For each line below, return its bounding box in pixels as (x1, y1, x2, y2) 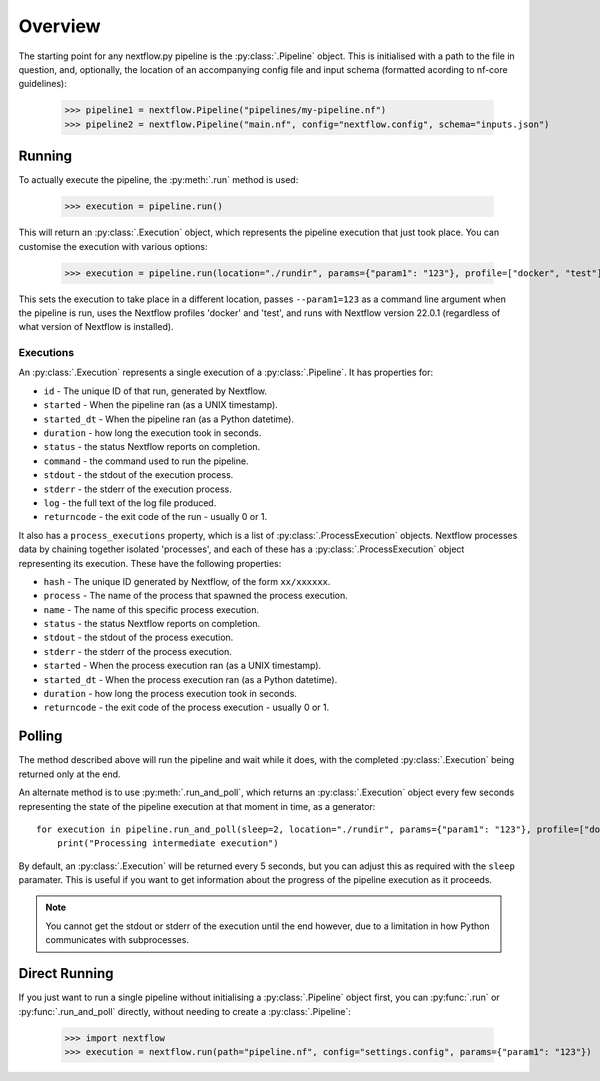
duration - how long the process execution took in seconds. (43, 688, 297, 700)
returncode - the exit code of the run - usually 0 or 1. (43, 511, 268, 523)
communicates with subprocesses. (45, 934, 190, 946)
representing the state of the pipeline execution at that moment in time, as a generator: (18, 800, 376, 812)
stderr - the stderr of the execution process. (43, 483, 232, 495)
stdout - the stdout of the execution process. (43, 469, 234, 481)
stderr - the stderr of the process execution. (43, 645, 232, 657)
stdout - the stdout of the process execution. (43, 631, 234, 644)
